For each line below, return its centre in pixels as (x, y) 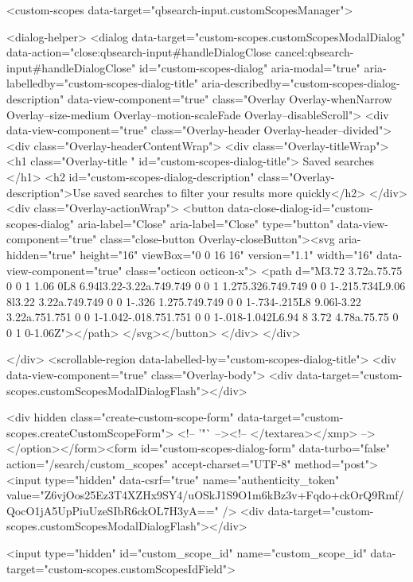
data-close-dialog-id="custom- (301, 208)
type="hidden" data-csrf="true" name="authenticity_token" (192, 479)
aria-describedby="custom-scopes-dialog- (301, 83)
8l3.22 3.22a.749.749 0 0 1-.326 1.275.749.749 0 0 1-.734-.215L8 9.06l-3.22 (184, 301)
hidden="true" (41, 254)
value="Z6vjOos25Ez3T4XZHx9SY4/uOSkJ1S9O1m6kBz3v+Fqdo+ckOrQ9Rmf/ (205, 495)
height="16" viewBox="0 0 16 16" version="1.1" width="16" (226, 254)
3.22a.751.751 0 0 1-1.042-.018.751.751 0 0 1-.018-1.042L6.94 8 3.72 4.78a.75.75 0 (203, 317)
